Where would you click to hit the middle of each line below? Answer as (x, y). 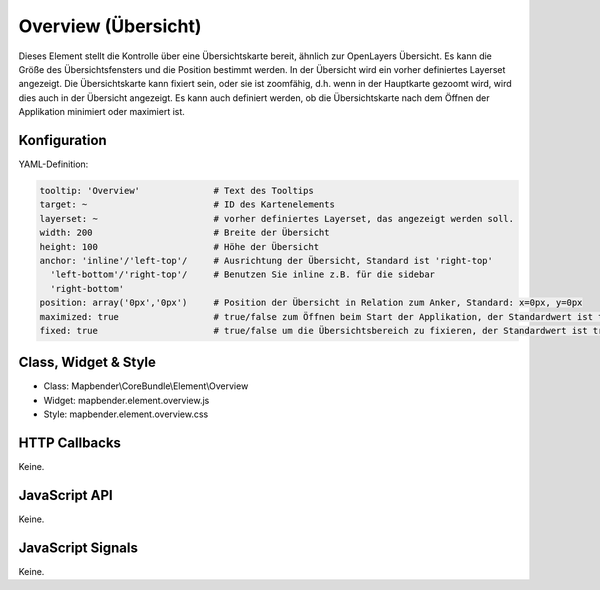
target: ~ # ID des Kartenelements (187, 204)
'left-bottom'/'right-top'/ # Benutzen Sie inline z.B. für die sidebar (242, 274)
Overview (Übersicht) (110, 26)
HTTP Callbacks (70, 443)
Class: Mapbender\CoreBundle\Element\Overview (146, 386)
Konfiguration (62, 140)
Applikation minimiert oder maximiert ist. (101, 112)
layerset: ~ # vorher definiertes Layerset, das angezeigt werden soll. (277, 218)
